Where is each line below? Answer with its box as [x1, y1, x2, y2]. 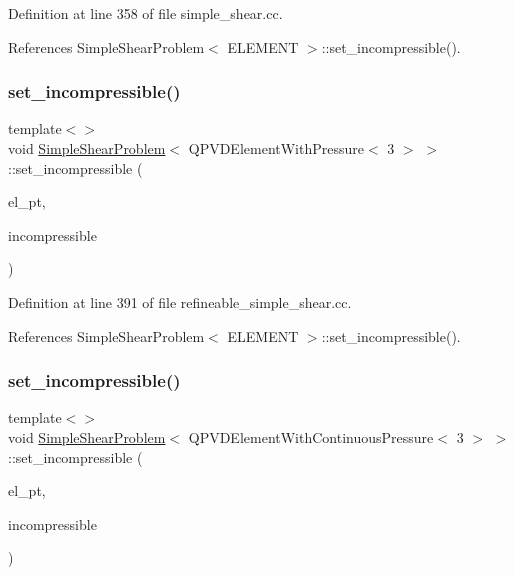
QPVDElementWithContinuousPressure [188, 426, 434, 447]
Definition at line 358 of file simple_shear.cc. [8, 3, 283, 23]
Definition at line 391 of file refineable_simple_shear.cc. [8, 291, 352, 312]
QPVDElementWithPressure [188, 138, 364, 158]
